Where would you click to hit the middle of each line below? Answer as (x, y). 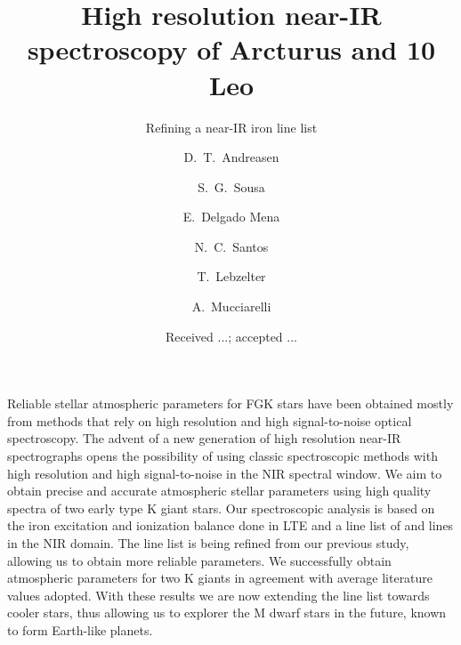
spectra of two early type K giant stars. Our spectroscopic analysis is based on (221, 508)
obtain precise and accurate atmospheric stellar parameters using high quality (219, 491)
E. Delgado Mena (231, 217)
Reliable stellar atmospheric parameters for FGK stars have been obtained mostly (230, 403)
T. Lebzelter (231, 276)
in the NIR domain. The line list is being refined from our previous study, (208, 543)
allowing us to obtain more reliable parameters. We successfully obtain (199, 560)
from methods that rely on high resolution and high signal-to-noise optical (210, 420)
